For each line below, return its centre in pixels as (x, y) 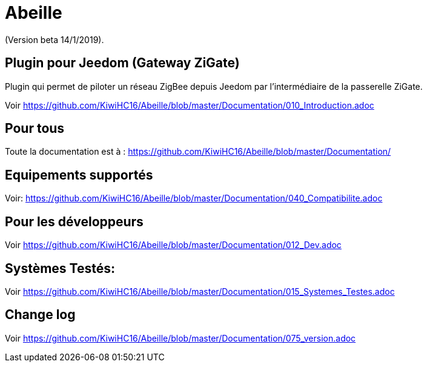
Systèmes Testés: (60, 268)
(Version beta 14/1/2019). (55, 39)
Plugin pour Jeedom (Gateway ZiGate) (122, 63)
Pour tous (35, 129)
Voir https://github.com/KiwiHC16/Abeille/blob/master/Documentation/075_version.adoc (180, 338)
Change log (40, 315)
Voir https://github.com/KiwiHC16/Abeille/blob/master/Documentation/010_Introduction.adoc (190, 105)
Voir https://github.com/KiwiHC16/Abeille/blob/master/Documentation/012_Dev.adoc (173, 245)
